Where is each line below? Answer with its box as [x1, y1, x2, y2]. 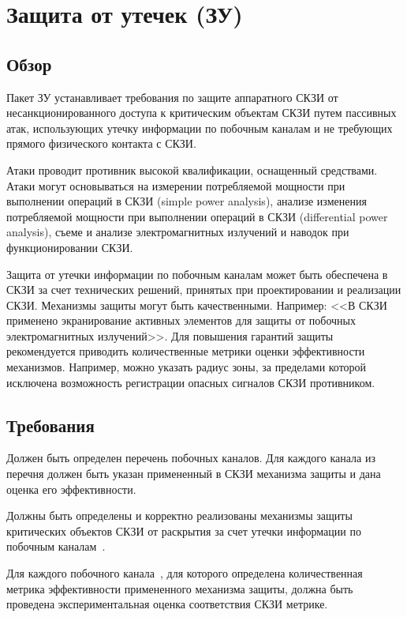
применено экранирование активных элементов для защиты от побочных [6, 312, 356, 329]
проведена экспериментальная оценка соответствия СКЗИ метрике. [6, 596, 328, 612]
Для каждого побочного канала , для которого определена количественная [6, 565, 363, 581]
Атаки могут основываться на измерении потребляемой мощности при [6, 177, 345, 194]
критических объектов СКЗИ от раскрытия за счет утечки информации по [6, 522, 361, 539]
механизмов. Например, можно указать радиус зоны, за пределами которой [6, 359, 367, 375]
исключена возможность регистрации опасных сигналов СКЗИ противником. [6, 374, 375, 390]
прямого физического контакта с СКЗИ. [6, 135, 196, 152]
